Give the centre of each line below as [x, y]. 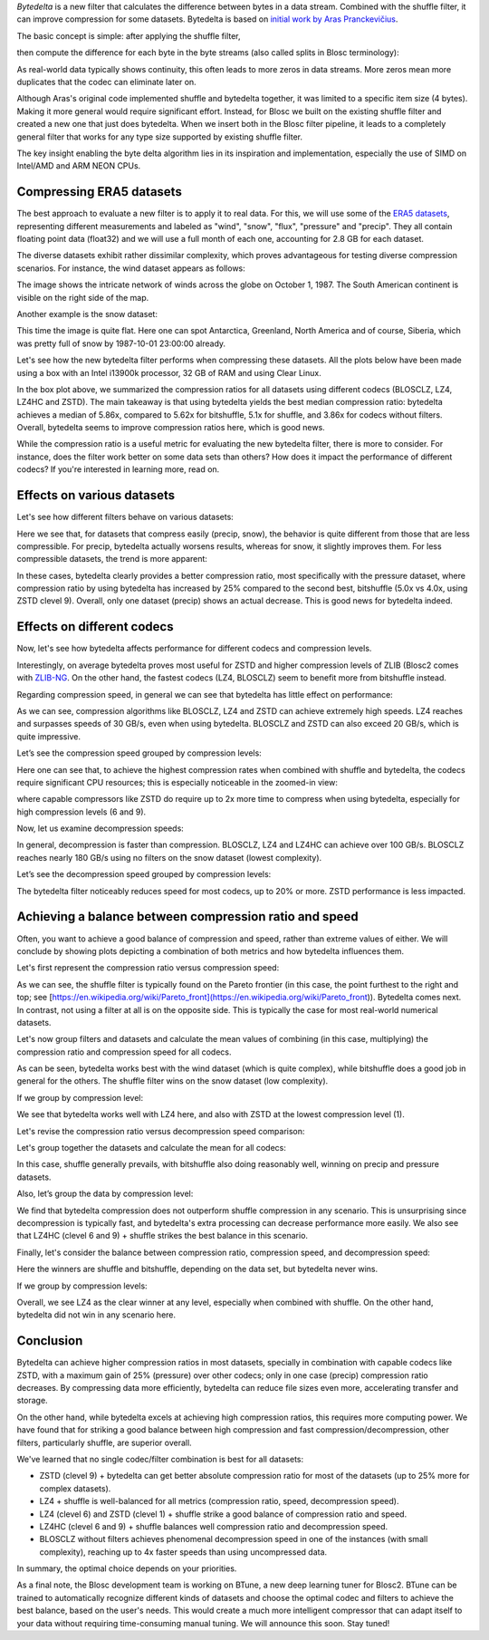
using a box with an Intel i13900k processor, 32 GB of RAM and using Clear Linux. [169, 372]
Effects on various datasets [96, 495]
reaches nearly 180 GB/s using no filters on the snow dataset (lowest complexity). [169, 857]
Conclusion [50, 1341]
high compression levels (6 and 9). [81, 812]
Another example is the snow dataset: [87, 314]
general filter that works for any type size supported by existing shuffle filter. [160, 137]
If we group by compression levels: [82, 1286]
